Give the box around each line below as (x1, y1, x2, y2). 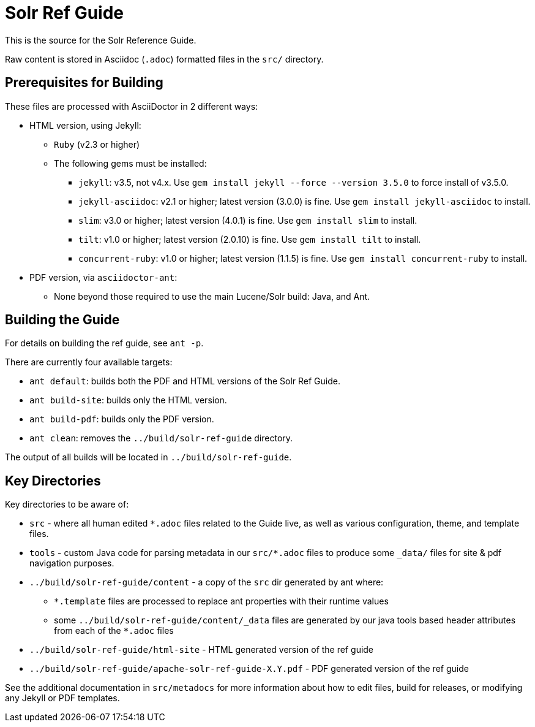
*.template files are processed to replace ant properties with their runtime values (54, 596, 389, 607)
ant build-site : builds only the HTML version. (29, 395, 227, 406)
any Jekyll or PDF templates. (5, 693, 120, 704)
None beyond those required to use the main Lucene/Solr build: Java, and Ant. (54, 291, 370, 302)
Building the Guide (5, 312, 120, 328)
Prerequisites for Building (5, 75, 163, 91)
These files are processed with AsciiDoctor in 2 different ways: (5, 101, 258, 112)
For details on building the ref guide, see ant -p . (5, 338, 204, 349)
